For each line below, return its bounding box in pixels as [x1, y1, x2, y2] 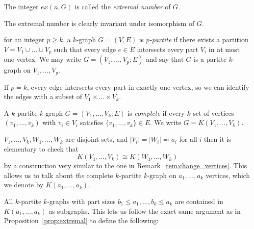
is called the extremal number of [75, 1, 171, 11]
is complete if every [127, 107, 185, 118]
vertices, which [205, 170, 250, 180]
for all [179, 134, 197, 144]
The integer [4, 1, 39, 11]
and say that [146, 54, 184, 64]
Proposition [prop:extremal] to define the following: [4, 215, 159, 226]
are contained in [175, 196, 223, 206]
